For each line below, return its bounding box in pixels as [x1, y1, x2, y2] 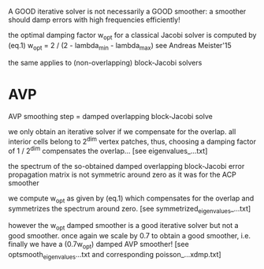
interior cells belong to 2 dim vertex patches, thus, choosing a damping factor [8, 135, 256, 146]
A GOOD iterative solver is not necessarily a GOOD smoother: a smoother [8, 7, 247, 16]
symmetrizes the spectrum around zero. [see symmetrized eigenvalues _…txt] [8, 204, 251, 215]
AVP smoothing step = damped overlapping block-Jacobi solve [8, 111, 213, 121]
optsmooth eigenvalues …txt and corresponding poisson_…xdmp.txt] [8, 250, 222, 261]
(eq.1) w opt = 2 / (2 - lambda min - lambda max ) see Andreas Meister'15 [8, 40, 232, 52]
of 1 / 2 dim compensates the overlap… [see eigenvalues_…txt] [8, 145, 208, 155]
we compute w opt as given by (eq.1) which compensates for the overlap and [8, 193, 255, 204]
